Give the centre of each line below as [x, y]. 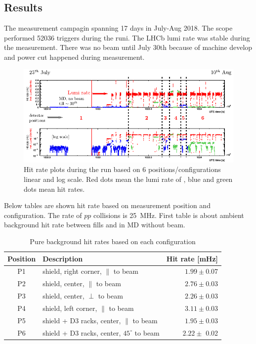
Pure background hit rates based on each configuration [113, 241]
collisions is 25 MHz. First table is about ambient [169, 215]
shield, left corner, [70, 308]
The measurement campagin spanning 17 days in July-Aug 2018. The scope [118, 28]
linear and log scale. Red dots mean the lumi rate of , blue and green [128, 179]
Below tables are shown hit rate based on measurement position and [107, 205]
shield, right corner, [72, 271]
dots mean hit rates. [54, 189]
